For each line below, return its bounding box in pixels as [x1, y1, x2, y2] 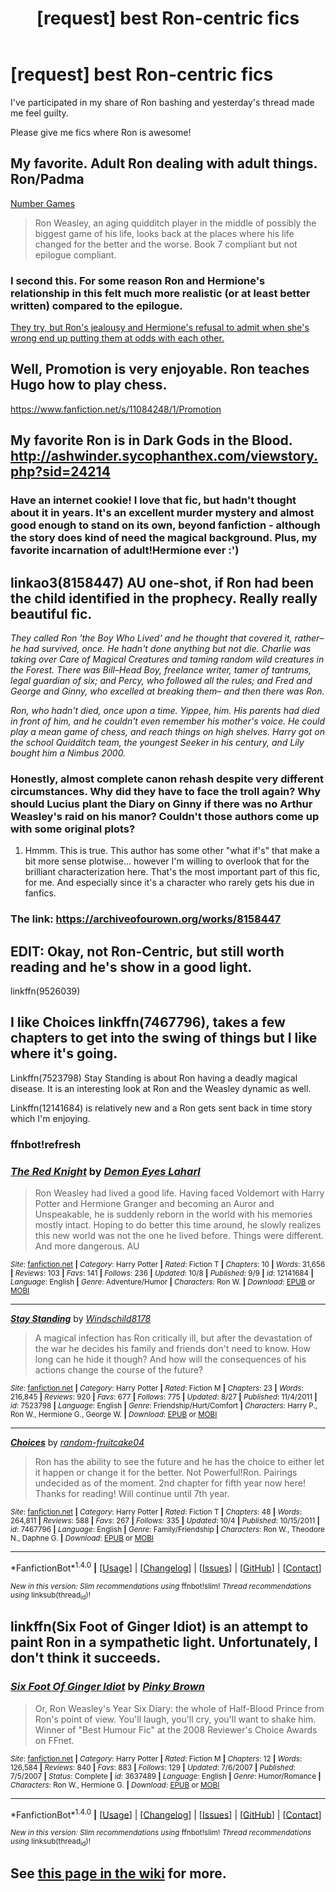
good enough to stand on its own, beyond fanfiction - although [10, 518, 321, 532]
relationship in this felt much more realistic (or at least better [10, 286, 311, 300]
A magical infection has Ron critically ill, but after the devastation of [34, 1332, 313, 1344]
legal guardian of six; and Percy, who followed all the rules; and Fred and [10, 674, 313, 686]
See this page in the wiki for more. [10, 1865, 227, 1882]
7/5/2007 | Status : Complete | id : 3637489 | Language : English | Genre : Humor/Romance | [10, 1771, 322, 1781]
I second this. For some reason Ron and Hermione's [10, 273, 266, 287]
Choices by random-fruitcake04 [10, 1437, 145, 1449]
